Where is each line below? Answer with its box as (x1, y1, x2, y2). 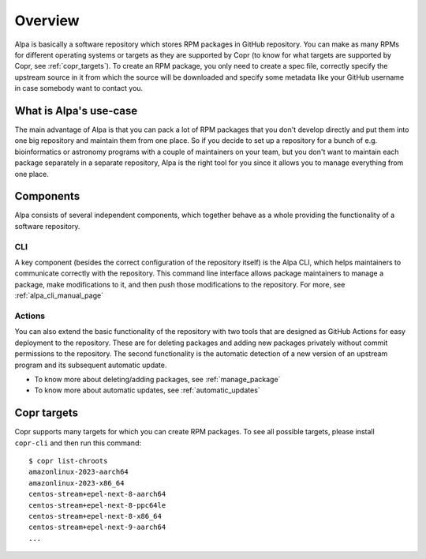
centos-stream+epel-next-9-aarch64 (28, 523, 166, 532)
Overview (14, 12, 80, 29)
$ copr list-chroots (28, 456, 108, 465)
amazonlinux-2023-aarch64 (28, 467, 129, 477)
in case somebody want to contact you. (14, 84, 144, 93)
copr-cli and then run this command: (14, 438, 142, 448)
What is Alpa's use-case (14, 103, 138, 118)
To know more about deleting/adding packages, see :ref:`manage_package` (34, 374, 281, 384)
